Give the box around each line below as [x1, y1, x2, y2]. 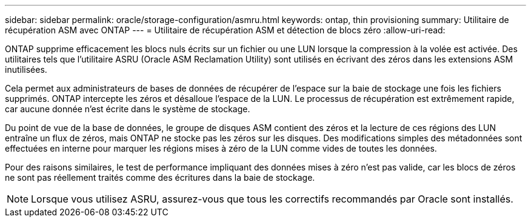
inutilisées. [5, 64, 47, 75]
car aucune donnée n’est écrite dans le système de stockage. [5, 104, 250, 114]
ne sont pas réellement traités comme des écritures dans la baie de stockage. [5, 172, 315, 183]
